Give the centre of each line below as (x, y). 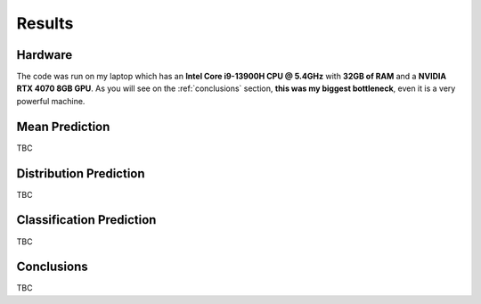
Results (45, 23)
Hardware (45, 55)
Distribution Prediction (81, 173)
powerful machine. (51, 101)
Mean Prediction (63, 126)
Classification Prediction (86, 220)
